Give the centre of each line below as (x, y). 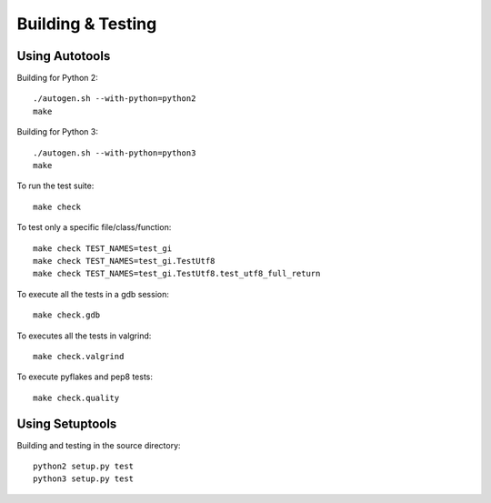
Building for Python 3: (58, 132)
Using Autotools (64, 56)
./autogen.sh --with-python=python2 (115, 99)
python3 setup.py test (84, 479)
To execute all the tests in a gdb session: (93, 294)
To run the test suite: (55, 186)
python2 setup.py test (84, 466)
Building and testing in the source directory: (99, 445)
